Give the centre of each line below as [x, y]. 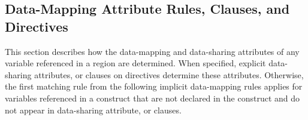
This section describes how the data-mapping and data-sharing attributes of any [152, 51]
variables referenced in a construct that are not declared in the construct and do [153, 98]
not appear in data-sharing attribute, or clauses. [93, 110]
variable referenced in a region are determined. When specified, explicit [135, 63]
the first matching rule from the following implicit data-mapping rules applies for [154, 86]
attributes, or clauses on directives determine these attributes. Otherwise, [169, 74]
